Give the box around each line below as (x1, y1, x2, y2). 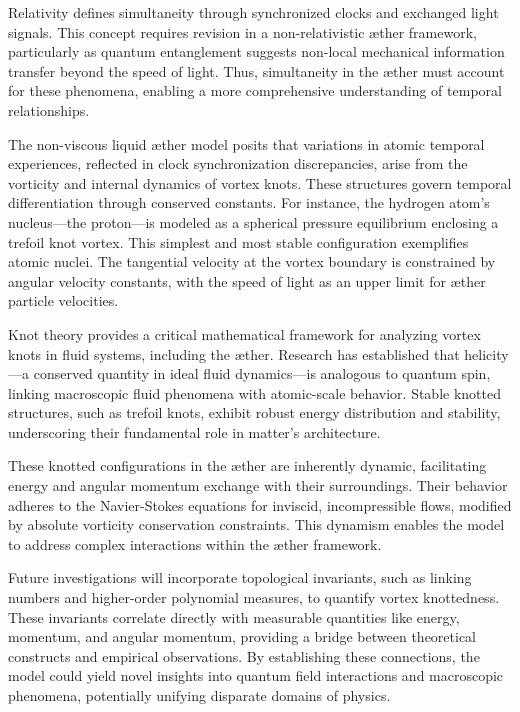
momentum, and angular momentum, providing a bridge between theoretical (8, 626, 477, 647)
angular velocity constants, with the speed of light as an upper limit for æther (8, 270, 486, 291)
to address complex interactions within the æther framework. (8, 533, 382, 554)
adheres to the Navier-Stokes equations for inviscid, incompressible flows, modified (8, 494, 512, 515)
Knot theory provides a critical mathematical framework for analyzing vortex (8, 323, 481, 344)
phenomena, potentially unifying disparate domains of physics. (8, 685, 391, 705)
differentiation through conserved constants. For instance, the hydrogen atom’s (8, 192, 490, 213)
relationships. (8, 99, 90, 120)
